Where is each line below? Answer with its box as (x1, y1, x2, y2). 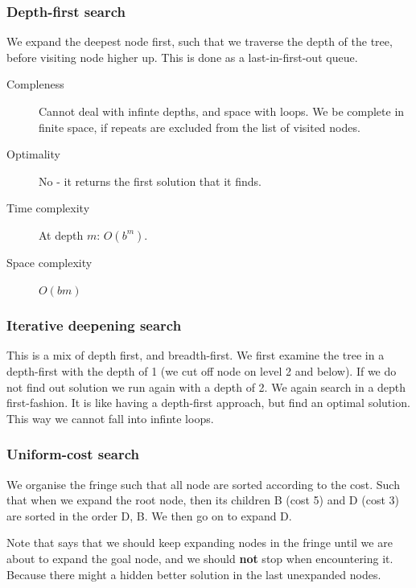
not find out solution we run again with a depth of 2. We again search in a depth (6, 378, 406, 395)
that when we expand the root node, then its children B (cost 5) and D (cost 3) (6, 491, 399, 508)
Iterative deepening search (6, 315, 182, 335)
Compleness (6, 76, 64, 93)
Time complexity (6, 199, 90, 216)
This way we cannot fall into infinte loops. (6, 409, 214, 426)
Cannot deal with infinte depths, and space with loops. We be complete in (39, 103, 405, 119)
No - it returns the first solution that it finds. (39, 172, 262, 189)
